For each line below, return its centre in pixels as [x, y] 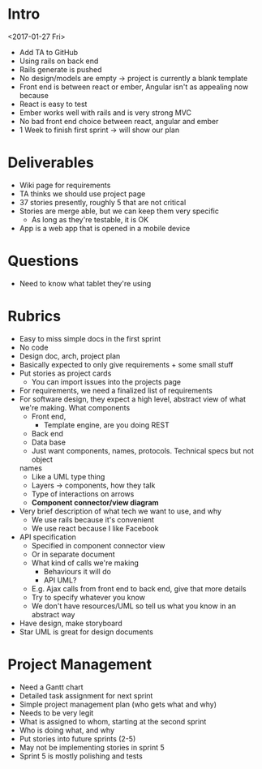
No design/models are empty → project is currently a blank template [133, 78]
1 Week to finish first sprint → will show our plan [99, 130]
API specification [47, 537]
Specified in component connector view [98, 545]
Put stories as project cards [65, 373]
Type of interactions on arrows [83, 494]
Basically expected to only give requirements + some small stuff [126, 364]
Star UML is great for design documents [86, 632]
